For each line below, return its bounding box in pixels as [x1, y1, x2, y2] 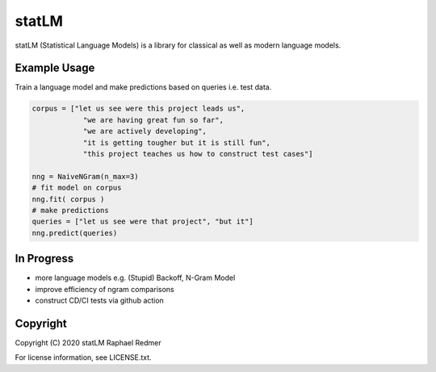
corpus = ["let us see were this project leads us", [31, 104, 245, 113]
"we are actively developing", [82, 127, 208, 136]
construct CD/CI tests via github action [35, 295, 165, 306]
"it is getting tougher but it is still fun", [82, 138, 270, 147]
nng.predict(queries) [31, 228, 118, 237]
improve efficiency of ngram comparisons [35, 284, 174, 294]
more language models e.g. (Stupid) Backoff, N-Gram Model [35, 273, 236, 282]
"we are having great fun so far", [82, 115, 224, 124]
